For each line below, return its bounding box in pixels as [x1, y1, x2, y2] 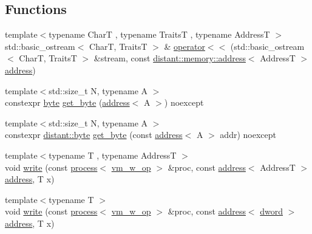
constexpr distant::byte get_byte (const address [5, 128, 183, 141]
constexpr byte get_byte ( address [5, 96, 130, 109]
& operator [164, 40, 205, 52]
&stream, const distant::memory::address [93, 52, 246, 64]
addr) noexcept [220, 128, 276, 141]
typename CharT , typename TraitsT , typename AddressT [49, 28, 270, 41]
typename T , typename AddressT [49, 148, 177, 161]
